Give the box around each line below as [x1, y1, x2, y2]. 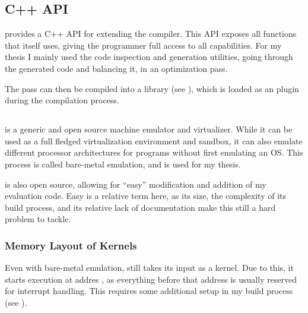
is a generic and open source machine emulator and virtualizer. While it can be [5, 123, 293, 135]
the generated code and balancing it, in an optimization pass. [5, 62, 228, 74]
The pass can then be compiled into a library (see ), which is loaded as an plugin [5, 82, 299, 94]
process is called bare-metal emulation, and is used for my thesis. [5, 157, 241, 170]
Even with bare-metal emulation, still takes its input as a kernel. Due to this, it [5, 261, 294, 274]
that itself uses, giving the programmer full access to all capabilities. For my [5, 39, 282, 51]
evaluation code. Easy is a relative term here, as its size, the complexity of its [5, 189, 286, 202]
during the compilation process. [5, 94, 119, 106]
